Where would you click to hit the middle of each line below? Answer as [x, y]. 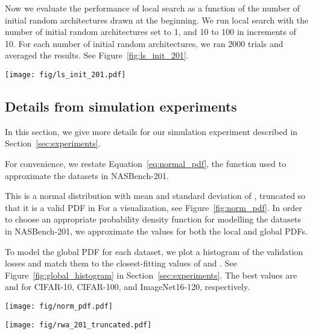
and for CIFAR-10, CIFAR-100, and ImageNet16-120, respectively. [128, 287]
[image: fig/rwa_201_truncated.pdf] [78, 325]
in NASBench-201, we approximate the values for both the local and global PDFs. [156, 231]
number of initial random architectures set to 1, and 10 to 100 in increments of [151, 32]
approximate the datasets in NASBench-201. [87, 175]
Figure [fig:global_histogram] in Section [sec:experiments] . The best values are [151, 275]
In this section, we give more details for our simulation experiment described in [151, 131]
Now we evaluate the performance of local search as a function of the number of [153, 8]
